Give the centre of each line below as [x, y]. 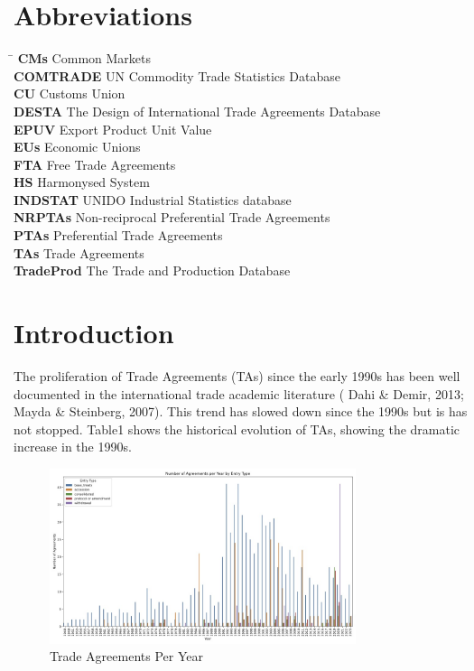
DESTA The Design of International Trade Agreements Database [197, 111]
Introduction [94, 333]
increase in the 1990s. [73, 447]
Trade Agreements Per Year [126, 656]
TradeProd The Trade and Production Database [152, 270]
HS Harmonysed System [82, 182]
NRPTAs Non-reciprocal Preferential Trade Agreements [172, 217]
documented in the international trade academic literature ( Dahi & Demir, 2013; [239, 393]
